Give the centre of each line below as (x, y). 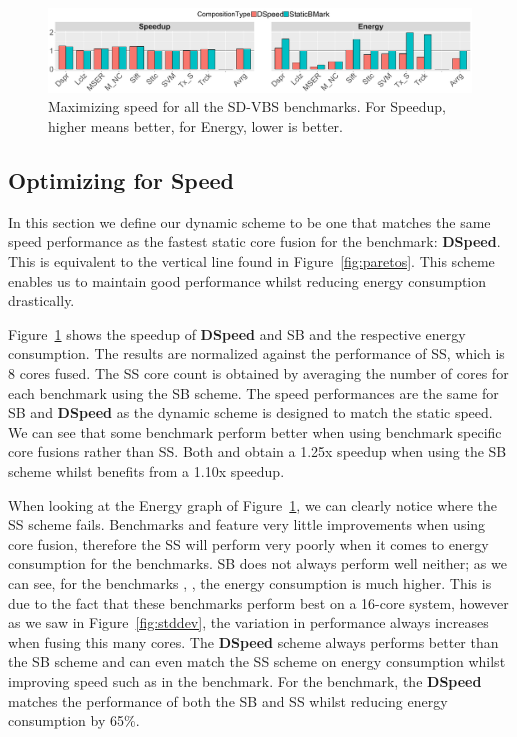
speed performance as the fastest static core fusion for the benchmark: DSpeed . (254, 241)
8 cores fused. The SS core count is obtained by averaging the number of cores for (258, 373)
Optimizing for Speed (121, 180)
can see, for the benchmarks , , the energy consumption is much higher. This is (250, 582)
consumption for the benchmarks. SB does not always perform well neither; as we (257, 563)
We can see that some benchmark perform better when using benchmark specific (255, 431)
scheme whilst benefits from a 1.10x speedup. (146, 470)
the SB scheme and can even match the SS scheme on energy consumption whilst (257, 661)
